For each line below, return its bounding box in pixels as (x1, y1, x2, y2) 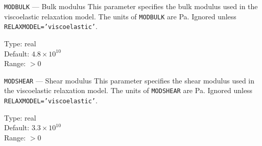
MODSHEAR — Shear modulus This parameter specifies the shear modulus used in (4, 75, 255, 85)
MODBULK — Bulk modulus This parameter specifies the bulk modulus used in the (4, 1, 258, 11)
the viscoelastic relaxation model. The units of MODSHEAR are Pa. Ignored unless (4, 85, 253, 96)
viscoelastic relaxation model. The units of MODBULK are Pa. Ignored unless (4, 11, 236, 21)
